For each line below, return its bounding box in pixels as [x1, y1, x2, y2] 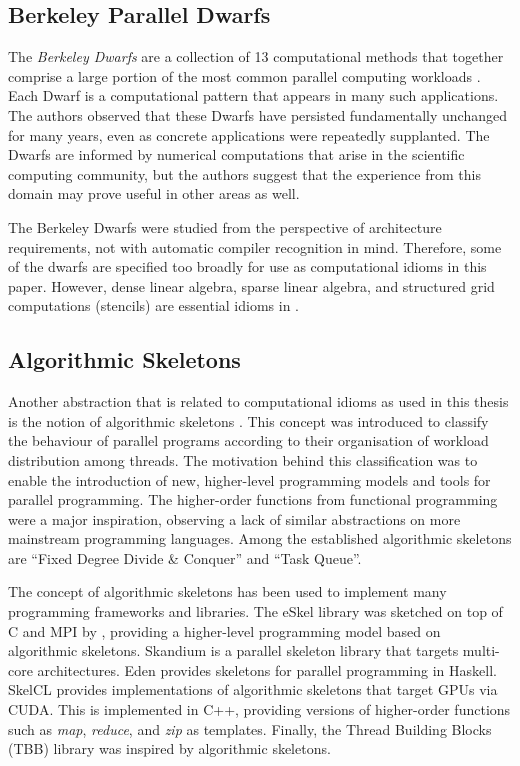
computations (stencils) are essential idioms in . [8, 295, 299, 316]
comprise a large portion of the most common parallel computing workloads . [8, 65, 481, 86]
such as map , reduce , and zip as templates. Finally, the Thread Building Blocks [8, 718, 492, 739]
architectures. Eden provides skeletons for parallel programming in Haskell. [37, 659, 497, 680]
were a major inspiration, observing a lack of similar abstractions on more [8, 508, 461, 529]
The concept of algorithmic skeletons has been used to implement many [8, 581, 447, 602]
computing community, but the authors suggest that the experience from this [8, 163, 481, 184]
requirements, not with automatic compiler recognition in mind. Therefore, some [8, 236, 502, 257]
